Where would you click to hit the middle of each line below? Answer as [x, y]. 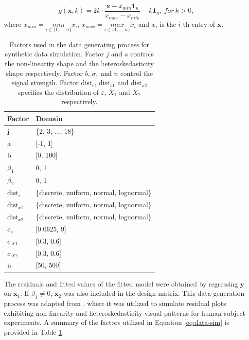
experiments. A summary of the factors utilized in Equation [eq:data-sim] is [117, 322]
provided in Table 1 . [34, 331]
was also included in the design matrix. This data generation [154, 293]
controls [142, 54]
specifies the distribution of [59, 92]
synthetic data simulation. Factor [54, 54]
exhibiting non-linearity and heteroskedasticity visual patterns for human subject [125, 313]
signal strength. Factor [45, 82]
